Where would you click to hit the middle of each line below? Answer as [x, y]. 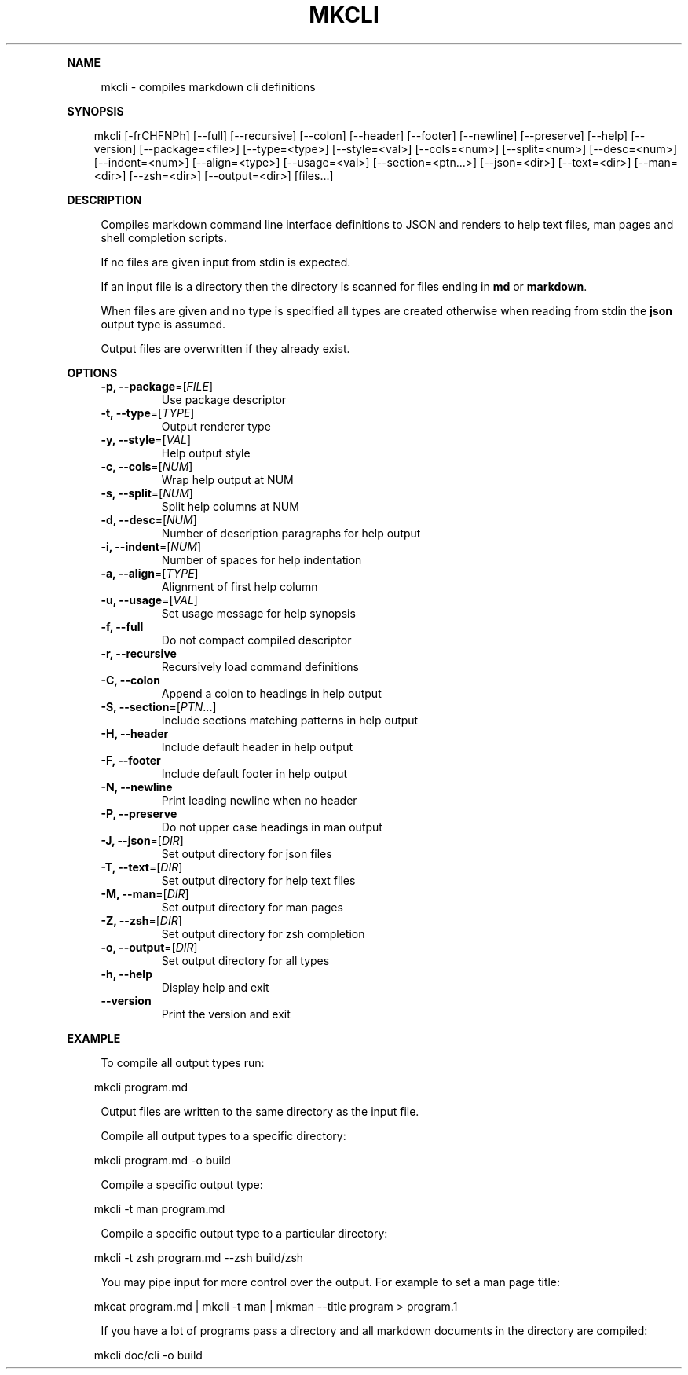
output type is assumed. [163, 324]
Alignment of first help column [240, 586]
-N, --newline [137, 786]
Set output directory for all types [245, 960]
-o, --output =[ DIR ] [149, 947]
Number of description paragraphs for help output [291, 533]
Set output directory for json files [247, 853]
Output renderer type [216, 426]
